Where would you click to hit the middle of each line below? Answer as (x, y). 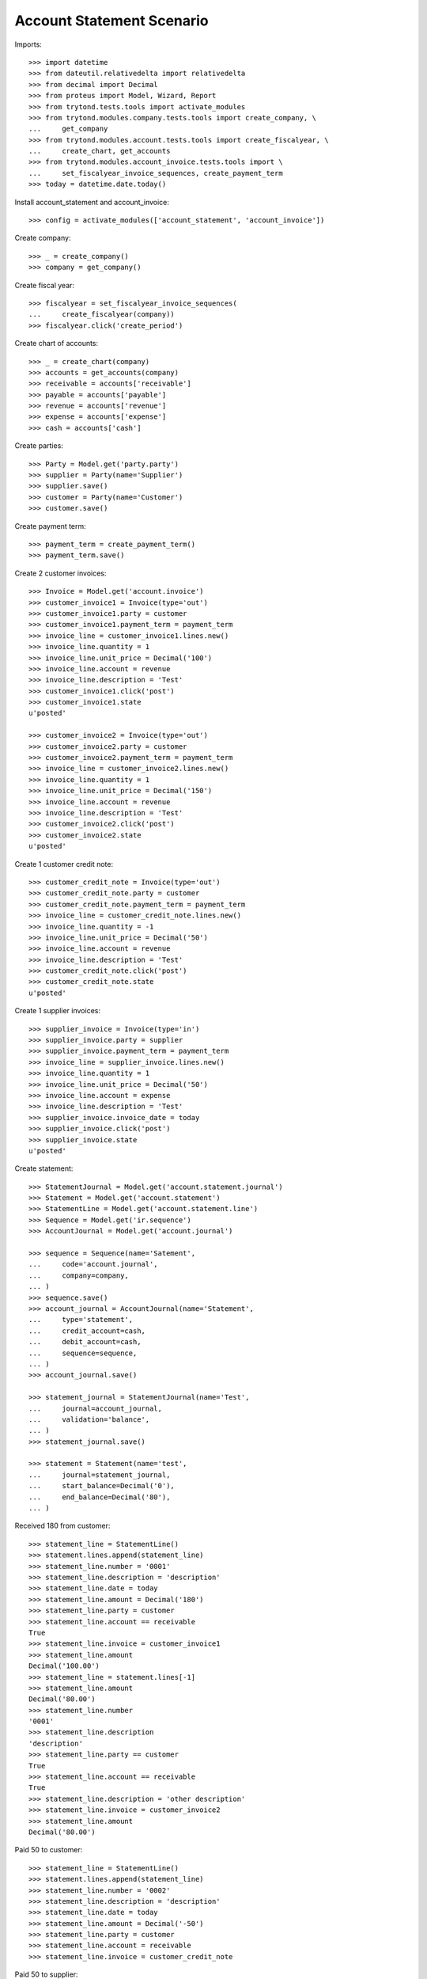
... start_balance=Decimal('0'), (102, 1486)
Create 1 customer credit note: (64, 864)
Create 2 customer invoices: (60, 573)
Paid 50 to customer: (49, 1850)
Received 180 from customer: (62, 1526)
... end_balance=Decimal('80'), (100, 1497)
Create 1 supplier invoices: (57, 1011)
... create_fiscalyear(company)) (102, 314)
